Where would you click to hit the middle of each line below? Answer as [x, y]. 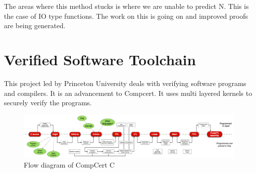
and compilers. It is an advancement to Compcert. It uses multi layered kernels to [128, 93]
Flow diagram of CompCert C [69, 165]
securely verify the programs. [48, 103]
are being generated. [35, 25]
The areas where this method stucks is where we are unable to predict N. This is [127, 6]
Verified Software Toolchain [100, 59]
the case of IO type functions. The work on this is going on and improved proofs [126, 16]
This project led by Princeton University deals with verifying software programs [125, 83]
